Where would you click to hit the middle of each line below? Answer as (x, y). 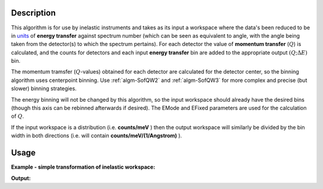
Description (33, 13)
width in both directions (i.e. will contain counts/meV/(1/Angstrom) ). (97, 136)
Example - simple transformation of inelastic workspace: (83, 167)
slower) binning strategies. (44, 89)
